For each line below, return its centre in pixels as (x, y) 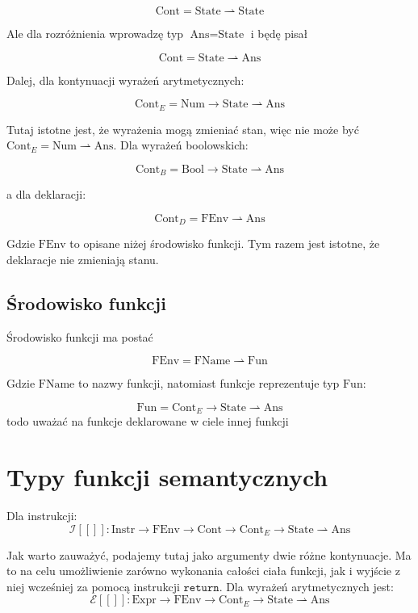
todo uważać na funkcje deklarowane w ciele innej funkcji (148, 421)
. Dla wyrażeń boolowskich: (181, 145)
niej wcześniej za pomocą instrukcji (93, 586)
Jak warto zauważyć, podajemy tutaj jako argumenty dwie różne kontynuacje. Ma (209, 554)
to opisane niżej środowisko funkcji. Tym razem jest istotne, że (225, 244)
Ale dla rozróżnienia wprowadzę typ (95, 33)
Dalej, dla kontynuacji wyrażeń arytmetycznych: (125, 80)
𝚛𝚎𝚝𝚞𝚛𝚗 (201, 588)
